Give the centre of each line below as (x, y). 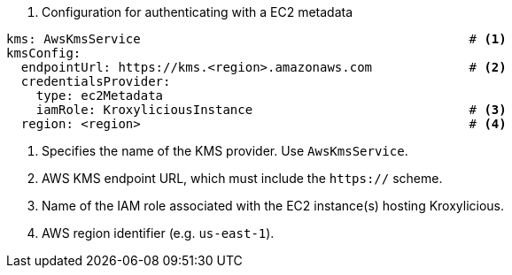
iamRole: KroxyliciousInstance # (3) (271, 110)
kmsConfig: (44, 53)
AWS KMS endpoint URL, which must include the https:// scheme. (242, 178)
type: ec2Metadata (100, 95)
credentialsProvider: (96, 81)
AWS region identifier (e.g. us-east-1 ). (158, 233)
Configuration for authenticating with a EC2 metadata (198, 12)
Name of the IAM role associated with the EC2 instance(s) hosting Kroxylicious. (273, 206)
